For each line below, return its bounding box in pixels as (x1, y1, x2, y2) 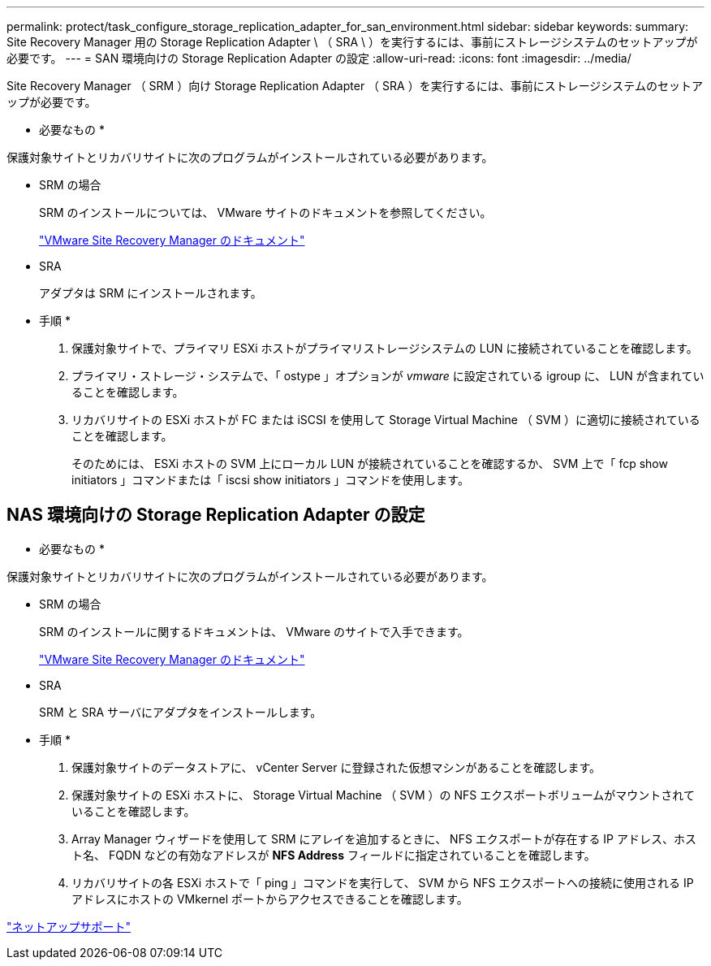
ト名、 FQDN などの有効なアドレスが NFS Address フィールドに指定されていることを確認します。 (71, 847, 596, 862)
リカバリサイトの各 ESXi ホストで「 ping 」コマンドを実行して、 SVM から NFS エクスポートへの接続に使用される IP (71, 875, 694, 890)
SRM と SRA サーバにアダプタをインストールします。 (39, 704, 322, 719)
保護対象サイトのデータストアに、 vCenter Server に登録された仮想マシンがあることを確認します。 (71, 760, 601, 774)
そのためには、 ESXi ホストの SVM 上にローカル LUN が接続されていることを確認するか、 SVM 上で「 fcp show (71, 457, 668, 470)
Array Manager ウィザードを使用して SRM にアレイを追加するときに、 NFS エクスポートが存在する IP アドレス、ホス (71, 831, 696, 846)
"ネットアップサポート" (6, 919, 131, 934)
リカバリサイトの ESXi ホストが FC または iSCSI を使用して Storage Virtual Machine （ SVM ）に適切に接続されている (71, 413, 700, 427)
